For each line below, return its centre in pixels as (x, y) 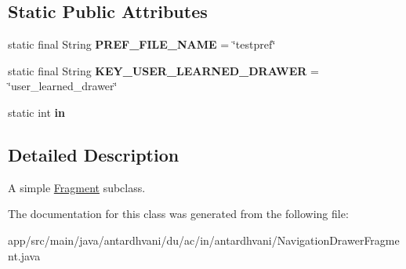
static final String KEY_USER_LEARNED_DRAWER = (163, 70)
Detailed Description (94, 154)
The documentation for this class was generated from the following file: (178, 214)
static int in (36, 112)
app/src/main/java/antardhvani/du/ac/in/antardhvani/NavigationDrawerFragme (204, 240)
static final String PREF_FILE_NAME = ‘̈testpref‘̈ (142, 44)
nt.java (24, 255)
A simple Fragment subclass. (77, 187)
